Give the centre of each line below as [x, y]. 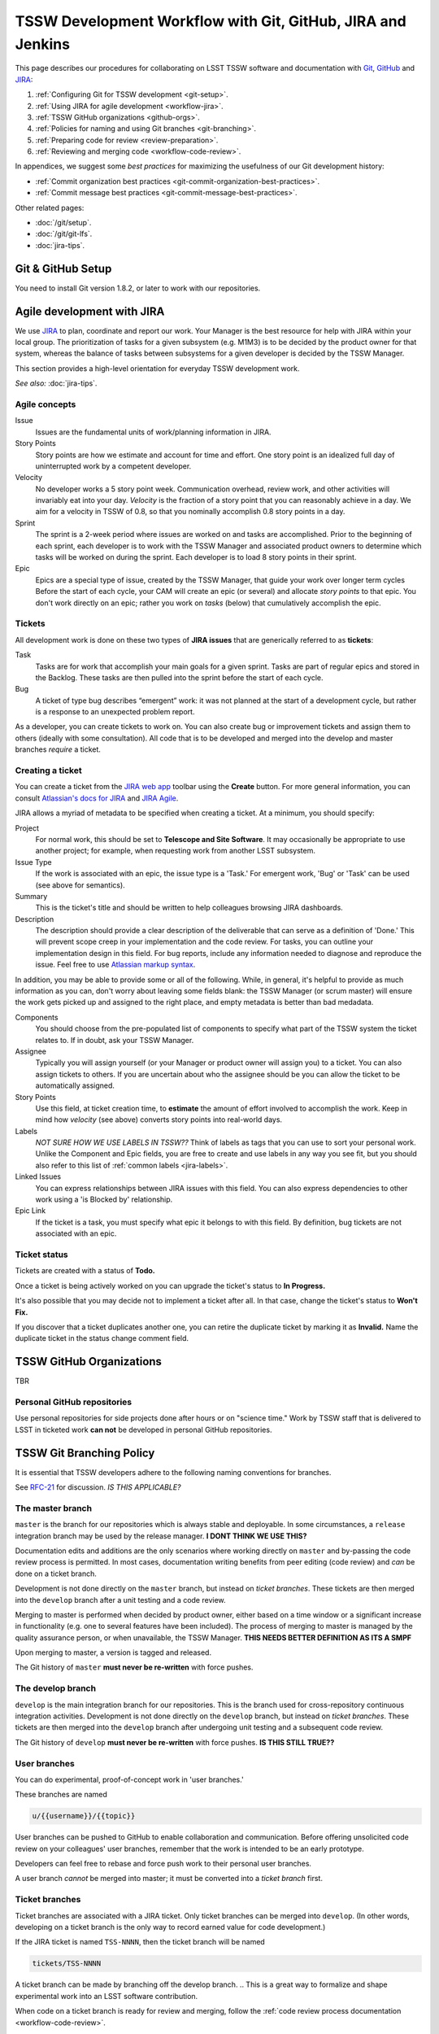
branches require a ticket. [58, 749]
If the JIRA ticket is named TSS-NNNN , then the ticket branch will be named [140, 1942]
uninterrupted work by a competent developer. [113, 466]
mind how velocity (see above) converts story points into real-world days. [159, 1120]
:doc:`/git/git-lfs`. [64, 234]
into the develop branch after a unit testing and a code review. [121, 1600]
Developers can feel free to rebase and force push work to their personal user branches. [163, 1864]
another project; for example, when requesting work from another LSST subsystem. [176, 851]
